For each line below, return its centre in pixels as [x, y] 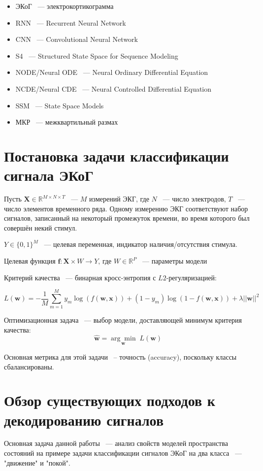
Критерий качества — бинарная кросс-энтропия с [80, 277]
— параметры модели [175, 261]
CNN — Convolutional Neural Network [77, 39]
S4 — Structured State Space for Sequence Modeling [97, 55]
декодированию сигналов [84, 420]
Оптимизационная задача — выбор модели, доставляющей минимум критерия [123, 320]
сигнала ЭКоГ [49, 175]
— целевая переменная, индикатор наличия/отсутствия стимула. [141, 244]
